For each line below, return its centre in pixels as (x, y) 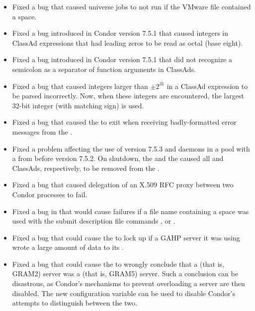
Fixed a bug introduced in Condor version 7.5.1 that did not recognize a (122, 59)
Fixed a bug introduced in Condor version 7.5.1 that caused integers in (120, 33)
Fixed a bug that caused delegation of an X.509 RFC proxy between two (123, 185)
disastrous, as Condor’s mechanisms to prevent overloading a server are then (128, 283)
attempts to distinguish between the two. (75, 303)
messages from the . (42, 131)
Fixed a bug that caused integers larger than (80, 86)
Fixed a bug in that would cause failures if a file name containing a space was (130, 211)
